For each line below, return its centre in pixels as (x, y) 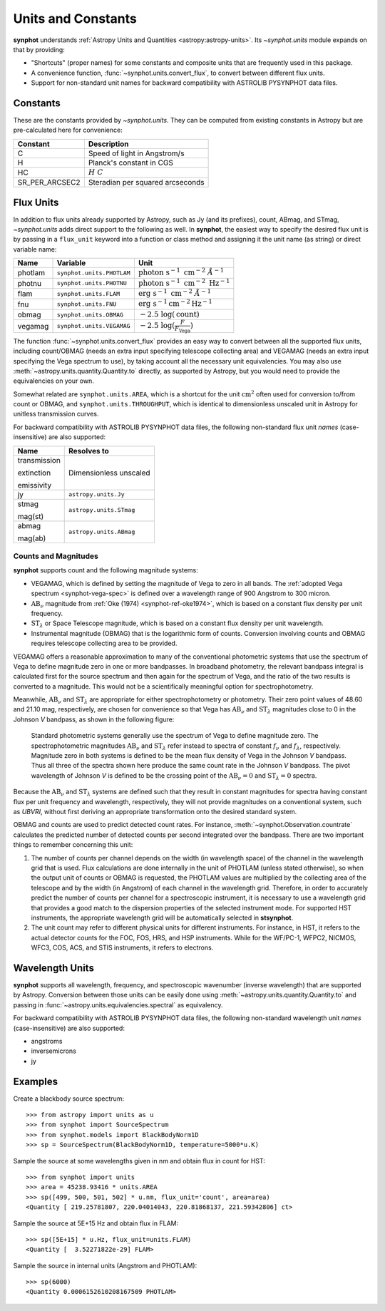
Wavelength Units (53, 968)
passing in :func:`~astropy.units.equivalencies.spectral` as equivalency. (118, 1004)
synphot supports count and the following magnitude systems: (106, 570)
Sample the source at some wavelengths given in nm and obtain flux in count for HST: (139, 1161)
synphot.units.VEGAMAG (94, 326)
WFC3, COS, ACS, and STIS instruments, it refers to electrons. (122, 947)
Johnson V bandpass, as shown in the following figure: (94, 719)
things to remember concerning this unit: (73, 845)
